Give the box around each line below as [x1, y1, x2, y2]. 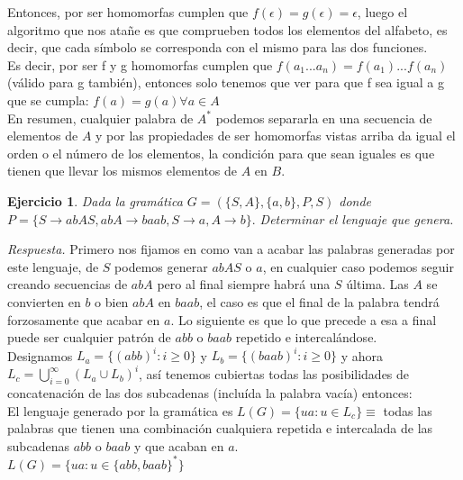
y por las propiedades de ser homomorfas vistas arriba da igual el [95, 126, 456, 145]
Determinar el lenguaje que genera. [259, 209, 454, 228]
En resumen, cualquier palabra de [7, 108, 194, 127]
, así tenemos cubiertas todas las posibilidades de [139, 364, 410, 383]
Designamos [7, 346, 73, 365]
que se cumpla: [7, 90, 89, 109]
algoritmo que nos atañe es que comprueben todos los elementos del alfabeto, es [7, 20, 448, 39]
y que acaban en [133, 436, 224, 455]
